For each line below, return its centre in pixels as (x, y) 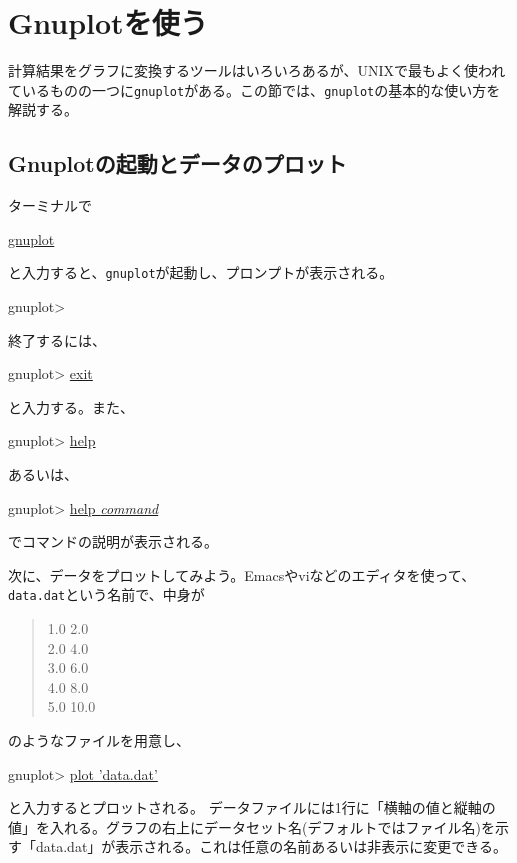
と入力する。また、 (71, 406)
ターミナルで (50, 205)
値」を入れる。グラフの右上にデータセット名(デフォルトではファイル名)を (251, 826)
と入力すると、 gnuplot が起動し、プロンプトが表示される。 (201, 272)
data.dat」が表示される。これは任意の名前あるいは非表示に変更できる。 (271, 846)
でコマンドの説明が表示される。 (113, 541)
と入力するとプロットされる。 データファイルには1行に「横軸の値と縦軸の (252, 807)
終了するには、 (57, 339)
